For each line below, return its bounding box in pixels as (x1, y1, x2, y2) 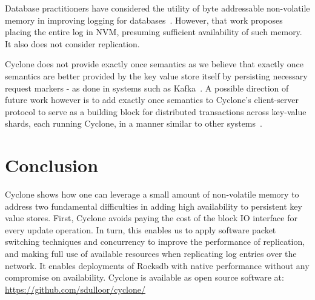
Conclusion (5, 153, 99, 178)
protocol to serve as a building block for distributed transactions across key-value (5, 105, 307, 118)
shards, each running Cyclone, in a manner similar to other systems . (5, 117, 262, 130)
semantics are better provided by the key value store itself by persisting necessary (5, 69, 308, 82)
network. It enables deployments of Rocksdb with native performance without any (5, 259, 310, 272)
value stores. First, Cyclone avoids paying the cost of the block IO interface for (5, 212, 297, 224)
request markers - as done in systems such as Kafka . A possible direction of (5, 81, 289, 94)
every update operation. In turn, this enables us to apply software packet (5, 223, 276, 236)
